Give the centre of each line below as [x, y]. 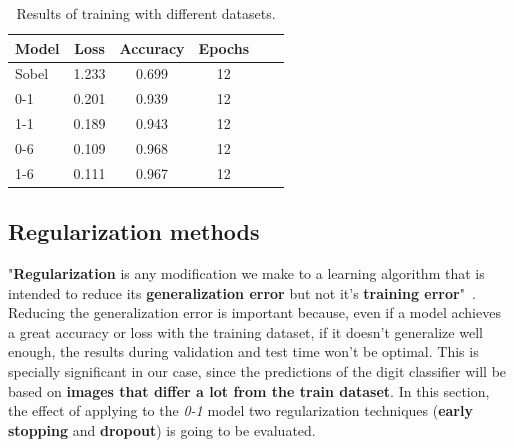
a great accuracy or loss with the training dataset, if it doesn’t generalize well [245, 331]
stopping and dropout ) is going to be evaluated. [162, 429]
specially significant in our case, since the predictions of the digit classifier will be [257, 371]
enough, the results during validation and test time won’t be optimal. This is [243, 351]
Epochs [224, 47]
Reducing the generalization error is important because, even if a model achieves [254, 312]
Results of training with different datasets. [146, 13]
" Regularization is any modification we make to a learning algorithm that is [246, 273]
